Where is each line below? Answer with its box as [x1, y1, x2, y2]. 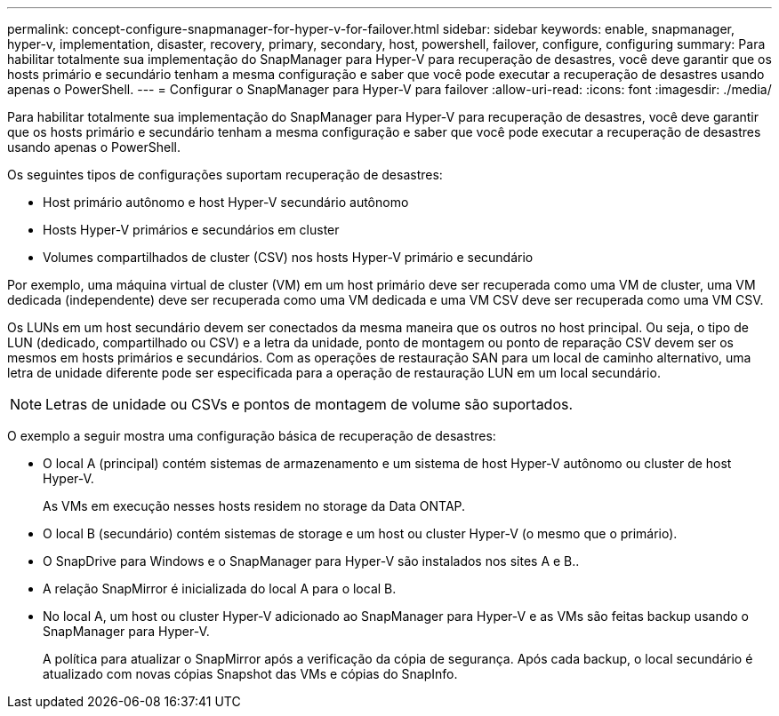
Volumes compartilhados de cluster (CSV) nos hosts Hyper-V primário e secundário [43, 250, 534, 265]
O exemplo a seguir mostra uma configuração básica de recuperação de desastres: [7, 428, 496, 443]
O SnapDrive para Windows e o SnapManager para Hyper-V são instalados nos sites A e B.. [43, 553, 580, 569]
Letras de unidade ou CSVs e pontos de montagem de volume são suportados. [45, 395, 574, 413]
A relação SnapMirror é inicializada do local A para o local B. [43, 581, 397, 596]
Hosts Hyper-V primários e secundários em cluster [43, 222, 340, 237]
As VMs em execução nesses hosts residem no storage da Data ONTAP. [43, 498, 466, 513]
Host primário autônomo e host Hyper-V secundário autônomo [43, 195, 409, 210]
